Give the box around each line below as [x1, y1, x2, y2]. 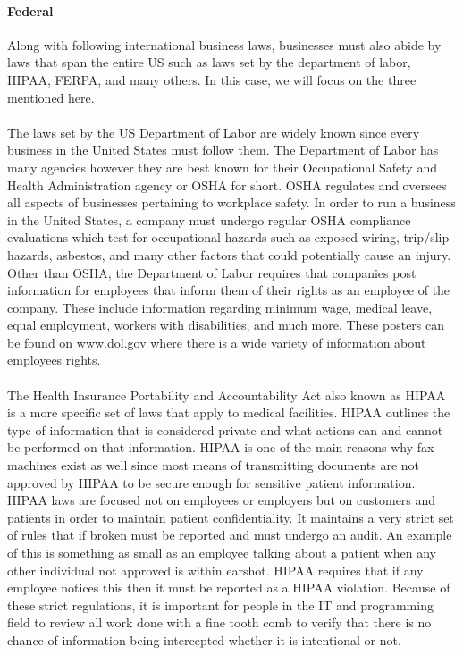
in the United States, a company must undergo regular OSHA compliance [7, 210, 411, 229]
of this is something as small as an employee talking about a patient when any [7, 543, 436, 562]
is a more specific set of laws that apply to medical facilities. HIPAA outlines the [7, 403, 450, 422]
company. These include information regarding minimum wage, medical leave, [7, 298, 433, 316]
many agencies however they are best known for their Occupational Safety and [7, 157, 437, 176]
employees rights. [7, 350, 101, 369]
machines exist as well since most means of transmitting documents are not [7, 456, 420, 474]
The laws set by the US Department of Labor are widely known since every [7, 122, 420, 141]
